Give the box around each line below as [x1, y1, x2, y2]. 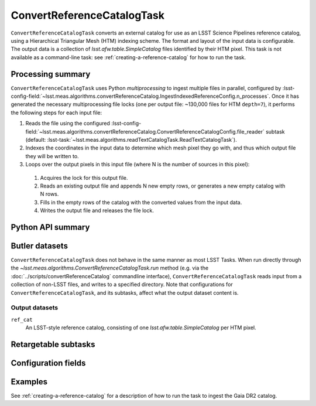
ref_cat [11, 316, 33, 323]
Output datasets [11, 303, 59, 312]
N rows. [40, 190, 59, 197]
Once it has [271, 93, 300, 100]
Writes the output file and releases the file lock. [40, 207, 154, 214]
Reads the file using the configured [25, 120, 111, 127]
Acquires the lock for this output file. [40, 174, 128, 181]
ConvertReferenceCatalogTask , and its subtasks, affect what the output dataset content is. [11, 289, 239, 296]
